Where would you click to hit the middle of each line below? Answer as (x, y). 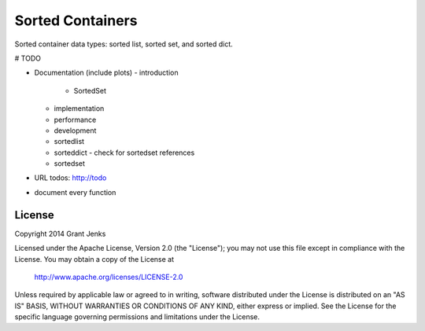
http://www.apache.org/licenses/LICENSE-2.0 (109, 277)
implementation (79, 108)
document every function (75, 192)
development (75, 131)
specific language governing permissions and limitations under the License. (137, 317)
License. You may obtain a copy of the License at (94, 259)
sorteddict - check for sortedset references (124, 153)
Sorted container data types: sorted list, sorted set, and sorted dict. (124, 44)
